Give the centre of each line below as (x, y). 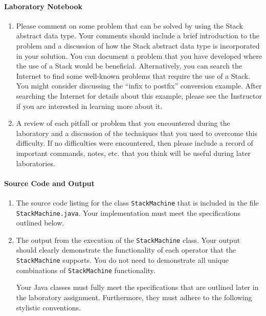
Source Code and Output (49, 183)
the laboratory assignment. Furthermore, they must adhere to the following (134, 297)
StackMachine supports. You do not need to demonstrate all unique (123, 260)
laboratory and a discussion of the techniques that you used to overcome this (137, 133)
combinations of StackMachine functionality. (86, 270)
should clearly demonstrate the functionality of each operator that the (126, 250)
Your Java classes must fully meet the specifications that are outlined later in (137, 287)
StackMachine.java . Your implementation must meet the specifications (128, 212)
